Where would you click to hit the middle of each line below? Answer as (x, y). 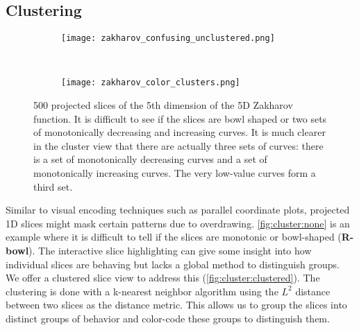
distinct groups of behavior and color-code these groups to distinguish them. (168, 319)
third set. (53, 186)
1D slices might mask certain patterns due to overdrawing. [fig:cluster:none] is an (178, 223)
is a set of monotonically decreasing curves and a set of (150, 159)
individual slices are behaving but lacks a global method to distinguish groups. (173, 264)
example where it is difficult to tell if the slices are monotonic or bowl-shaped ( (174, 237)
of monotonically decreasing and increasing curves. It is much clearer (179, 132)
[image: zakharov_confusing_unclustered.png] (168, 38)
